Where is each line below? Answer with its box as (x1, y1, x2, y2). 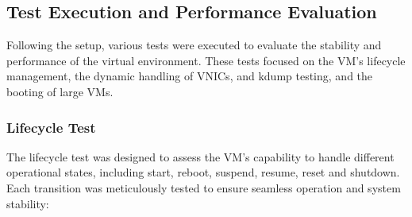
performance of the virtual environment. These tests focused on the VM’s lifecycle (6, 52, 406, 68)
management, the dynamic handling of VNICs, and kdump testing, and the (6, 68, 373, 84)
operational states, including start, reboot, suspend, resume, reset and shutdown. (6, 164, 400, 180)
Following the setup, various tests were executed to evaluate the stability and (6, 37, 382, 53)
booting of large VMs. (6, 83, 114, 99)
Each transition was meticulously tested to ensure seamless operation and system (6, 179, 401, 196)
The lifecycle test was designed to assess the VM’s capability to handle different (6, 148, 395, 165)
